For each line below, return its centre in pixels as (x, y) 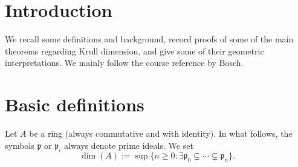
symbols (20, 145)
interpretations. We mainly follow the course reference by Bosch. (124, 63)
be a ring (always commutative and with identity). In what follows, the (161, 133)
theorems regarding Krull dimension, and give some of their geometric (134, 51)
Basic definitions (75, 104)
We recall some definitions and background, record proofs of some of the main (149, 39)
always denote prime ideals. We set (129, 145)
